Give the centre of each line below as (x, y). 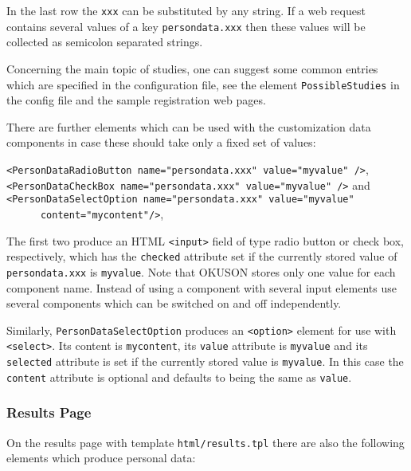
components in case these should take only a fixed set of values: (161, 142)
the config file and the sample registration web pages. (136, 100)
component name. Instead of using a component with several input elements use (202, 287)
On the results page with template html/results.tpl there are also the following (205, 442)
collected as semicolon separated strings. (105, 42)
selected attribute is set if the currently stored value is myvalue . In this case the (205, 361)
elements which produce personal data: (101, 458)
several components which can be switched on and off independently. (174, 303)
